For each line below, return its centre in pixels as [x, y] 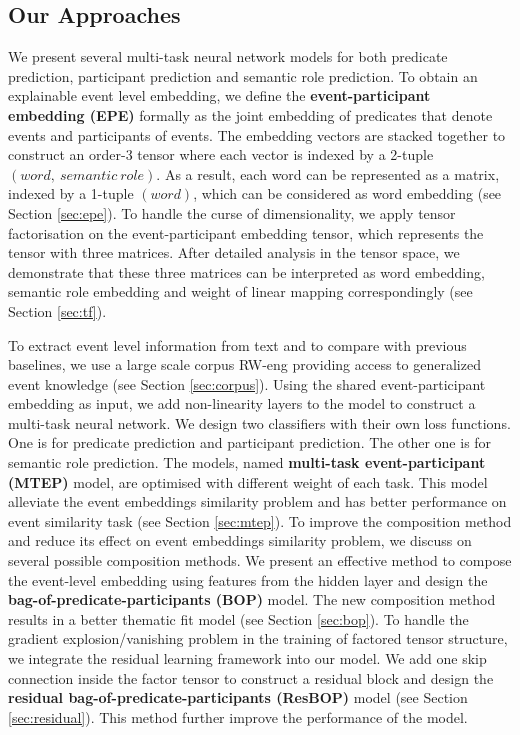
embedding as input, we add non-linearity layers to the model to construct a [242, 403]
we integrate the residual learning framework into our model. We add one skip [247, 658]
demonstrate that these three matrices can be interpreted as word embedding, [246, 271]
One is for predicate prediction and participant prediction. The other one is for [250, 442]
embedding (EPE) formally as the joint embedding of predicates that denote [250, 114]
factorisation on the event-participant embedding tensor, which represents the [246, 232]
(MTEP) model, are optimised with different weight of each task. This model [248, 481]
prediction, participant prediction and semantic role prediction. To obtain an [243, 75]
